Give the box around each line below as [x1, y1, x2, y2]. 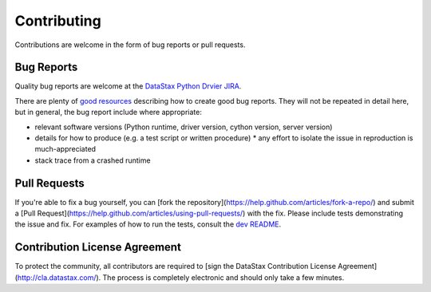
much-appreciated [34, 144, 96, 154]
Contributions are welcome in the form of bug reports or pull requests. [14, 40, 246, 49]
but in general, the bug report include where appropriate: [14, 108, 203, 117]
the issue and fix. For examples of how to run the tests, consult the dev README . [14, 219, 282, 229]
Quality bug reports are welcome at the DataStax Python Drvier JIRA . [14, 81, 242, 91]
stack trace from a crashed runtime [34, 156, 151, 165]
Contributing [14, 12, 101, 30]
